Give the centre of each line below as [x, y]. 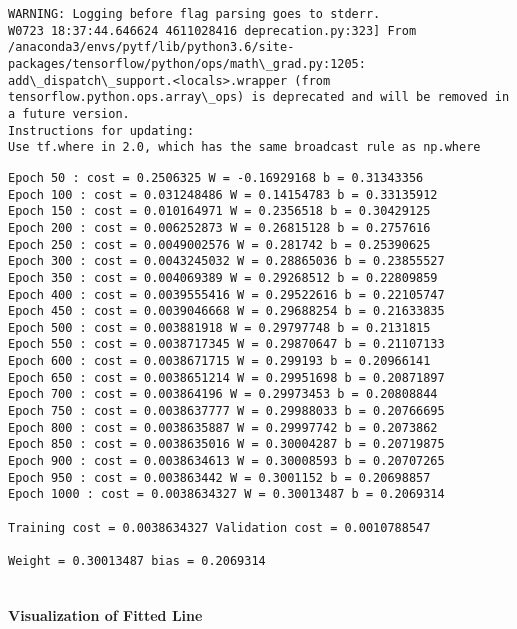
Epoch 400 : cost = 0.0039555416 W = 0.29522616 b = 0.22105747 [226, 294]
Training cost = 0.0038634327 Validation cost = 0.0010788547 [219, 527]
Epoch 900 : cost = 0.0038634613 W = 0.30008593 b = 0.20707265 [226, 461]
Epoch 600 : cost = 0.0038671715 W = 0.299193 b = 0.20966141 [219, 361]
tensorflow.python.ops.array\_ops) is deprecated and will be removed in [259, 97]
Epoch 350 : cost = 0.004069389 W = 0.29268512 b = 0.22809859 [223, 277]
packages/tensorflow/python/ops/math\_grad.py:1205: [187, 63]
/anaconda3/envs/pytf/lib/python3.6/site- [151, 47]
